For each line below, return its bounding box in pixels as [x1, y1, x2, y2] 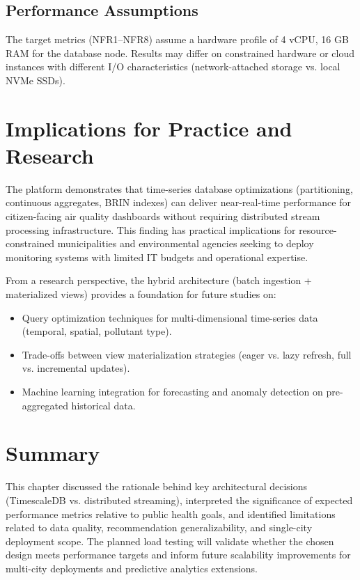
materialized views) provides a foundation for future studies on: [6, 287, 276, 301]
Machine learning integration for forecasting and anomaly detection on [22, 384, 323, 399]
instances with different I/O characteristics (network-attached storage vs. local [6, 59, 341, 74]
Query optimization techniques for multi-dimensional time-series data [22, 310, 318, 324]
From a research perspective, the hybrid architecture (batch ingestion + [6, 273, 312, 288]
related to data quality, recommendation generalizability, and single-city [6, 520, 313, 535]
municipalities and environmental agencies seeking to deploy [57, 236, 314, 251]
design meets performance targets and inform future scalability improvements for [6, 547, 351, 562]
